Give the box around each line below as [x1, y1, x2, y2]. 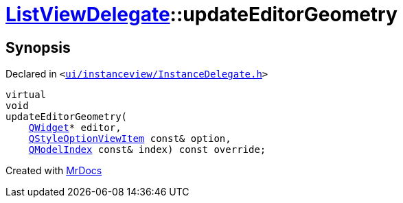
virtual [5, 89, 47, 101]
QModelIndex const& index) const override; [28, 144, 266, 156]
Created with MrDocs [5, 165, 102, 177]
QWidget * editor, [28, 122, 122, 134]
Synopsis [5, 38, 71, 56]
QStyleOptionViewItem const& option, [28, 133, 231, 145]
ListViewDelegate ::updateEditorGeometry [5, 3, 398, 26]
